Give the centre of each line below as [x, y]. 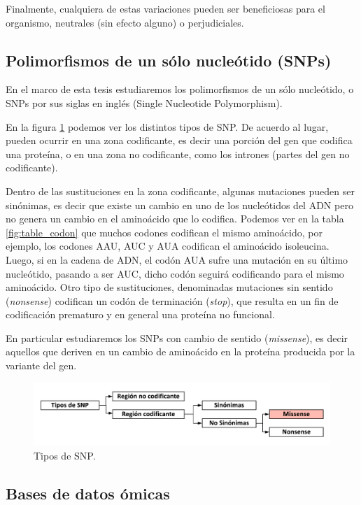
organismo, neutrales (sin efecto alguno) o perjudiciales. [125, 22]
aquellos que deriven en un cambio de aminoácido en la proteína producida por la [180, 351]
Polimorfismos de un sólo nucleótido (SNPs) [169, 60]
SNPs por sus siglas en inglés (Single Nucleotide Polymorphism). [144, 102]
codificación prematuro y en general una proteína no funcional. [140, 314]
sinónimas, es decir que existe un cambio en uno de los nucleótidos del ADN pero [179, 205]
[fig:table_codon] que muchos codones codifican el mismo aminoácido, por [164, 232]
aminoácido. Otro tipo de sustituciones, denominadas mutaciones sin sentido [169, 287]
